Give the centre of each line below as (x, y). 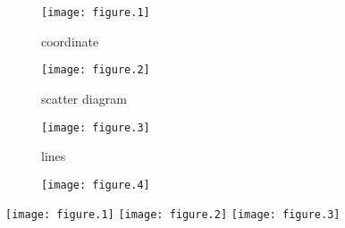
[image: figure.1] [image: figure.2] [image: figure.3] (173, 215)
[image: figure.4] (96, 185)
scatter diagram (84, 98)
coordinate (70, 41)
